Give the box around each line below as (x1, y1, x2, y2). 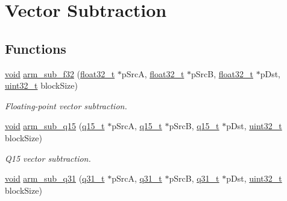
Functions (5, 39, 66, 57)
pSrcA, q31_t (112, 172, 162, 185)
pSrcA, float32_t (121, 67, 184, 80)
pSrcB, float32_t (191, 67, 253, 80)
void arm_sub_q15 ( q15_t (5, 120, 105, 132)
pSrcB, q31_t (169, 172, 219, 185)
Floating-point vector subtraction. (5, 99, 127, 112)
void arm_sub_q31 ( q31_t (5, 172, 105, 185)
